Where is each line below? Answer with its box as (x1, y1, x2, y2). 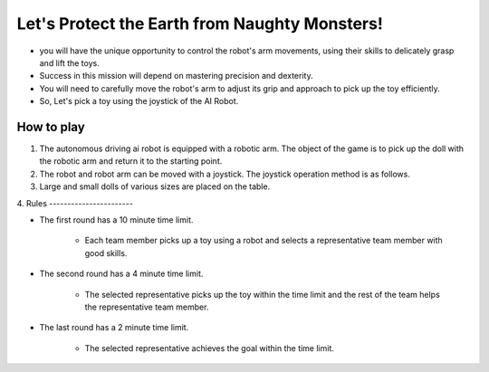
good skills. (84, 247, 128, 258)
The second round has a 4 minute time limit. (39, 268, 204, 280)
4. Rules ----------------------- (16, 197, 133, 208)
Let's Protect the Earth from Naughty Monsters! (16, 14, 384, 33)
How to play (16, 119, 85, 135)
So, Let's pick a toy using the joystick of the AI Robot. (39, 96, 239, 107)
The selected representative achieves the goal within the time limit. (84, 342, 335, 353)
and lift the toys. (39, 57, 100, 68)
